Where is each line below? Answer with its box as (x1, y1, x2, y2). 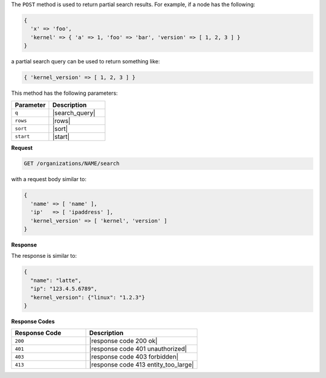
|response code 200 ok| (89, 337, 158, 345)
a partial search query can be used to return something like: (11, 58, 160, 65)
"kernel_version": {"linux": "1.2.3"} (30, 293, 145, 301)
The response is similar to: (11, 252, 77, 260)
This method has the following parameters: (11, 89, 118, 97)
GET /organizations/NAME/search (24, 160, 120, 167)
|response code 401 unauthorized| (89, 345, 187, 353)
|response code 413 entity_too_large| (89, 360, 194, 369)
